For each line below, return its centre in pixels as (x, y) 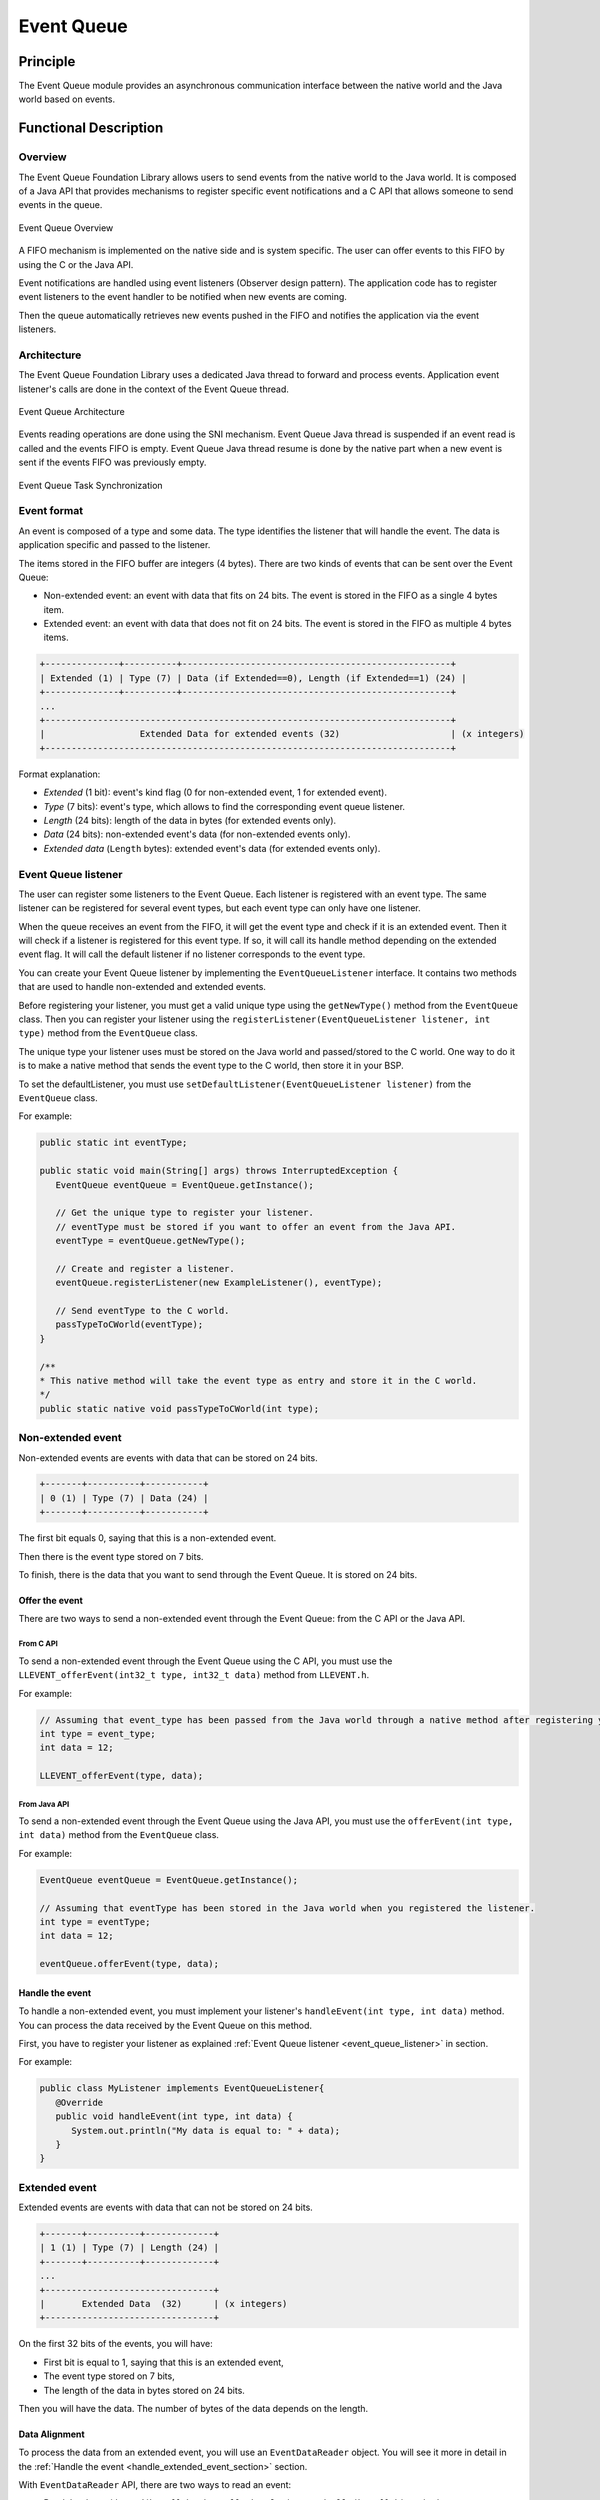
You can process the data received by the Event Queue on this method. (165, 2025)
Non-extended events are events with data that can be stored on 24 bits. (168, 1457)
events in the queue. (60, 205)
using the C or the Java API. (76, 264)
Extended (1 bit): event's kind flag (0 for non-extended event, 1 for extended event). (215, 792)
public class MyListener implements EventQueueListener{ (182, 2088)
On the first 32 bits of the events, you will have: (116, 2344)
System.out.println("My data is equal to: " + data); (206, 2130)
